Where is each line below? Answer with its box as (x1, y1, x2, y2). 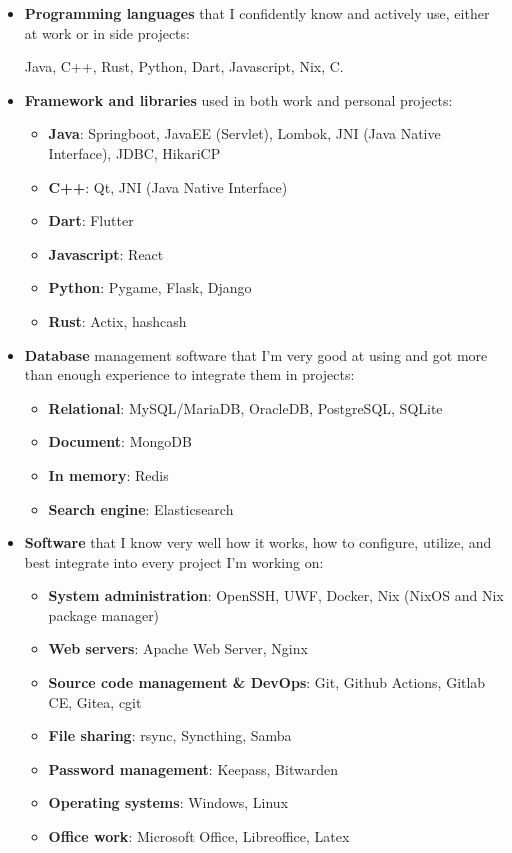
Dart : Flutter (48, 210, 134, 231)
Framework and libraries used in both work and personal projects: (24, 89, 453, 110)
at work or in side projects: (24, 22, 190, 43)
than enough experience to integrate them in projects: (24, 364, 355, 385)
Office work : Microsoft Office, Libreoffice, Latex (48, 826, 350, 847)
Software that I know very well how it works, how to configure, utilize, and (24, 532, 492, 553)
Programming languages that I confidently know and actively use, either (24, 3, 490, 23)
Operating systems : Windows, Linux (48, 792, 289, 813)
